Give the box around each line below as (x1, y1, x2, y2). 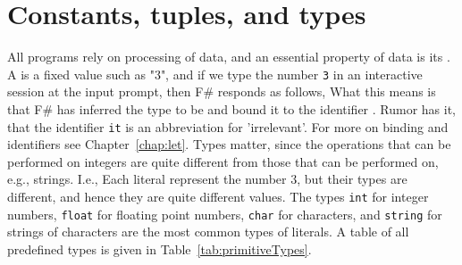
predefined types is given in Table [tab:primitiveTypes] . (7, 239, 312, 258)
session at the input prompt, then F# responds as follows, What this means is (7, 82, 436, 101)
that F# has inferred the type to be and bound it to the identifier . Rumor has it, (7, 99, 457, 118)
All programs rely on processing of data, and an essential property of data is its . (7, 47, 450, 66)
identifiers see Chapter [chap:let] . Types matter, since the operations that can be (7, 135, 451, 153)
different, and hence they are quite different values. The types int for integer (7, 187, 429, 205)
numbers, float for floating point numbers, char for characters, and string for (7, 204, 442, 223)
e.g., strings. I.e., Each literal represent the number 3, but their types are (7, 170, 407, 188)
